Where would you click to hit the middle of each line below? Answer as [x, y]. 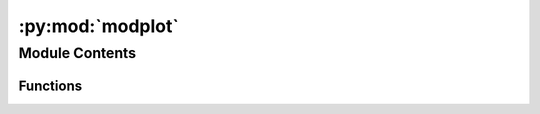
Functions [50, 85]
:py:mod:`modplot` [98, 26]
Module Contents [77, 53]
